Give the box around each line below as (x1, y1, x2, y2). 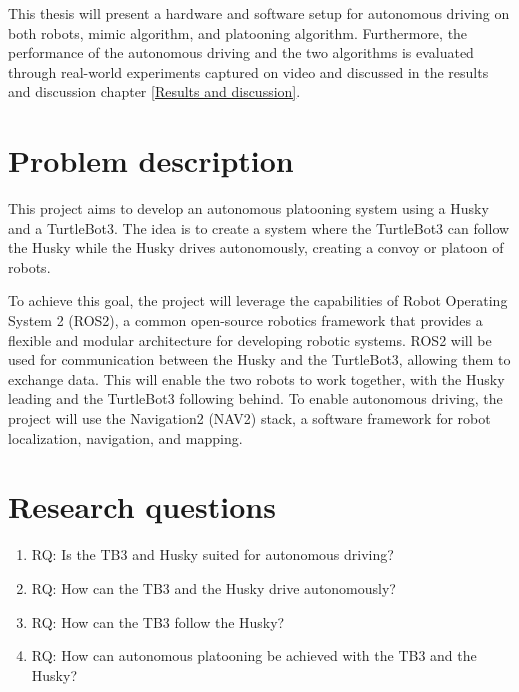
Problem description (8, 140, 294, 181)
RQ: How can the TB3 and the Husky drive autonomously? (31, 577, 396, 598)
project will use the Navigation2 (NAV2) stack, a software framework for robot (8, 408, 491, 429)
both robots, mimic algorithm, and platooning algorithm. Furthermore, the (8, 22, 468, 43)
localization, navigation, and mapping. (8, 427, 243, 448)
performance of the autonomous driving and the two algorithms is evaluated (8, 42, 474, 63)
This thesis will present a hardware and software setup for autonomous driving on (8, 3, 510, 23)
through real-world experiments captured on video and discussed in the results (8, 61, 489, 82)
